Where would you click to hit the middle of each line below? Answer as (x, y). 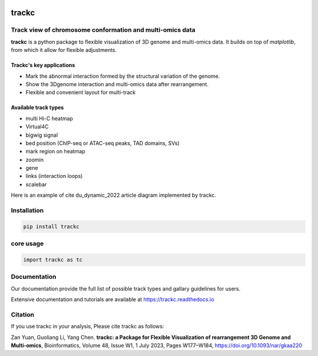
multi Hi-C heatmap (49, 118)
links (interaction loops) (54, 176)
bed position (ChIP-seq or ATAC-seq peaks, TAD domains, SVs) (102, 143)
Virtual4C (37, 127)
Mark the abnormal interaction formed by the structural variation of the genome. (123, 76)
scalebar (36, 184)
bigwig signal (42, 135)
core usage (27, 243)
